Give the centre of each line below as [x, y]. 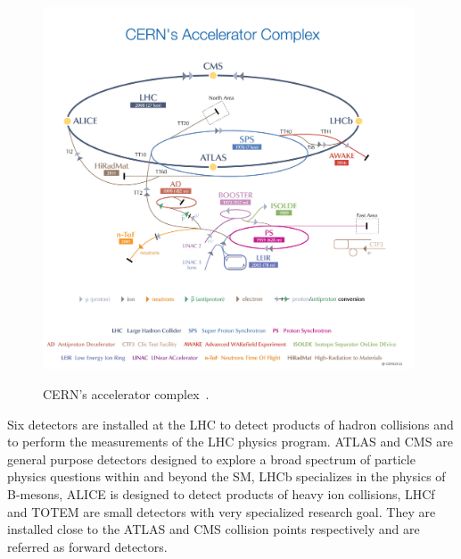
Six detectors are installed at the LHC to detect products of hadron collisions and [230, 424]
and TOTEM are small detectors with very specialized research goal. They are [222, 511]
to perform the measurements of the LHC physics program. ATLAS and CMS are [230, 442]
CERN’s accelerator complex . [126, 393]
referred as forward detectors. [87, 546]
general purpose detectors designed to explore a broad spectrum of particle [211, 459]
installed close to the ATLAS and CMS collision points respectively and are [214, 529]
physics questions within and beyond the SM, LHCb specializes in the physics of [226, 476]
